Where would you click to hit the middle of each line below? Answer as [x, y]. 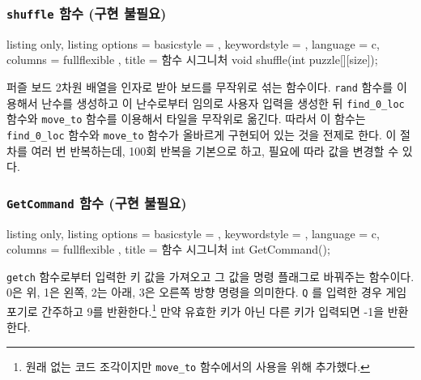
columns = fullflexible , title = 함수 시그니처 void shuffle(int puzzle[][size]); [192, 60]
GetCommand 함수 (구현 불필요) [97, 202]
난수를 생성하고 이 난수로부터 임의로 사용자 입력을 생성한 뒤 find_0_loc [223, 102]
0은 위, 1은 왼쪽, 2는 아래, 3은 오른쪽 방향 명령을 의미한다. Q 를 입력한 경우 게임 [207, 292]
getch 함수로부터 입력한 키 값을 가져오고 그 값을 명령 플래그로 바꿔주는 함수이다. [210, 276]
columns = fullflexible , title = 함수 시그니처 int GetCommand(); [168, 249]
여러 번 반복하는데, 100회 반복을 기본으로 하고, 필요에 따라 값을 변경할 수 [215, 150]
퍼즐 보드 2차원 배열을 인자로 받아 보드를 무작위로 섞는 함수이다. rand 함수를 [200, 86]
